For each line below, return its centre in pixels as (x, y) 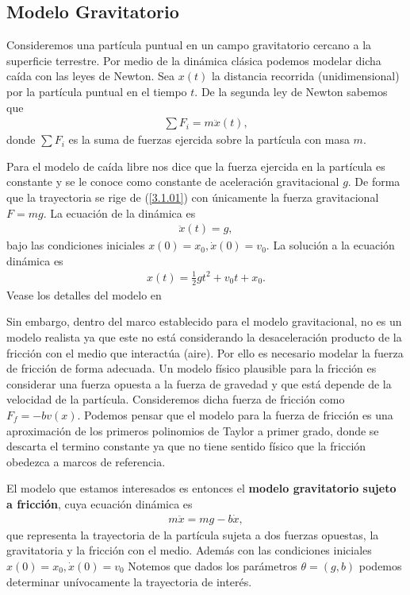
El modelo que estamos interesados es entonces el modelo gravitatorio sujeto (201, 488)
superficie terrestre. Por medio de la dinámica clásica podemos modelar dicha (194, 60)
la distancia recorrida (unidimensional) (305, 76)
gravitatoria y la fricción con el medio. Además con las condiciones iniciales (189, 550)
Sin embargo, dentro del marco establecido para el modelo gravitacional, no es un (204, 321)
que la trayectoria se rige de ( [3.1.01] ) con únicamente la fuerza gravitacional (193, 197)
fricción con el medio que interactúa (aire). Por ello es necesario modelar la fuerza (205, 352)
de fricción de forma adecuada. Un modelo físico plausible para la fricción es (192, 368)
